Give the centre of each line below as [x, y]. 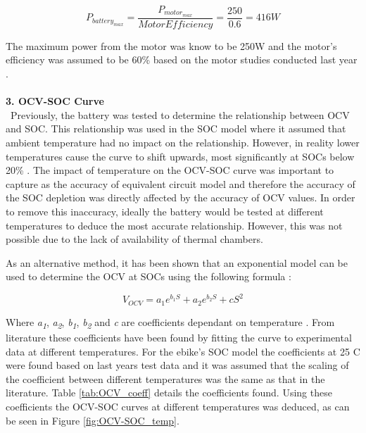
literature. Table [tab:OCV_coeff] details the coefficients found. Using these [169, 393]
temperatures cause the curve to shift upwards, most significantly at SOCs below [180, 156]
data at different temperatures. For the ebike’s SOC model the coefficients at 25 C [183, 351]
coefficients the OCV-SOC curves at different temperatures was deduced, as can [178, 407]
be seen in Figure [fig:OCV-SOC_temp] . [93, 420]
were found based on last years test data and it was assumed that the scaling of [177, 365]
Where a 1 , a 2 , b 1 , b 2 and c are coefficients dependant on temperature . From [170, 322]
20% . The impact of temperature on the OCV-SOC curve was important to [170, 170]
